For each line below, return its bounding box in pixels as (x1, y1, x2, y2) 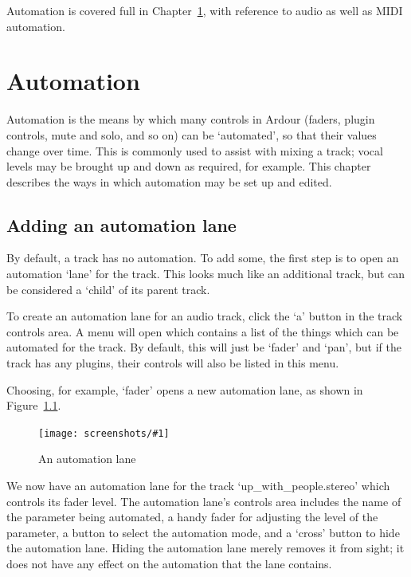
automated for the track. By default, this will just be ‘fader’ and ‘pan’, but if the (6, 339, 401, 355)
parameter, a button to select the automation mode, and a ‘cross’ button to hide (6, 524, 400, 540)
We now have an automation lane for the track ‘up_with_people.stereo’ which (6, 477, 390, 494)
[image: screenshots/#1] (38, 427, 170, 439)
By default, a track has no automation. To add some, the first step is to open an (6, 249, 399, 266)
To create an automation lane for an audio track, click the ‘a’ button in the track (6, 308, 403, 324)
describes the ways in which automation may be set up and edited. (6, 173, 332, 190)
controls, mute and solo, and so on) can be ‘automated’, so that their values (6, 126, 377, 143)
